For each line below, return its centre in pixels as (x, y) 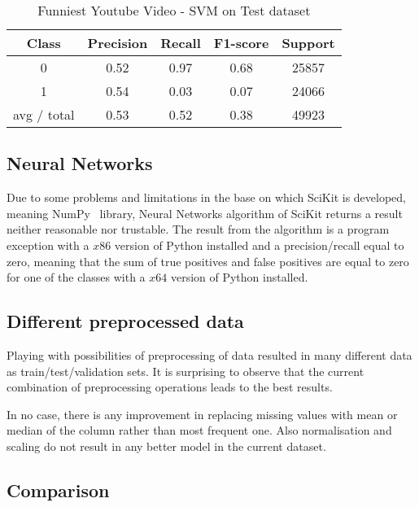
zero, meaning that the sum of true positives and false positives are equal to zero (208, 261)
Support (308, 43)
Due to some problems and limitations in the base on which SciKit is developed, (206, 197)
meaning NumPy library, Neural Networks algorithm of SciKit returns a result (205, 213)
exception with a (48, 245)
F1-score (241, 43)
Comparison (58, 490)
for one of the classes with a (76, 277)
